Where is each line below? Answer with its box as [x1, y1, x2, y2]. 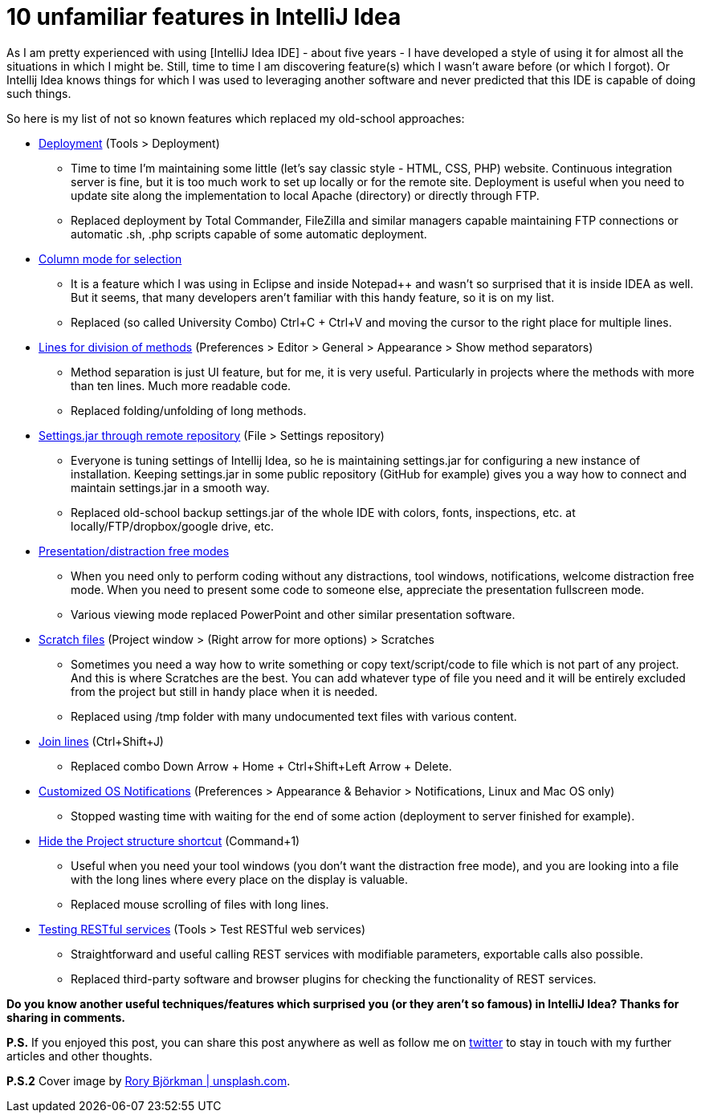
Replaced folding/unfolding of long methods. [71, 403, 307, 417]
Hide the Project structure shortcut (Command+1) [39, 833, 300, 848]
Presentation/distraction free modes [39, 543, 230, 558]
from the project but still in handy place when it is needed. [71, 684, 378, 698]
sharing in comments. [6, 1010, 125, 1024]
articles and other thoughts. [6, 1048, 153, 1063]
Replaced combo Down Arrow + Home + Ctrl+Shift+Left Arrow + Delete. [71, 759, 452, 773]
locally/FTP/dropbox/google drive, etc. [71, 519, 275, 533]
